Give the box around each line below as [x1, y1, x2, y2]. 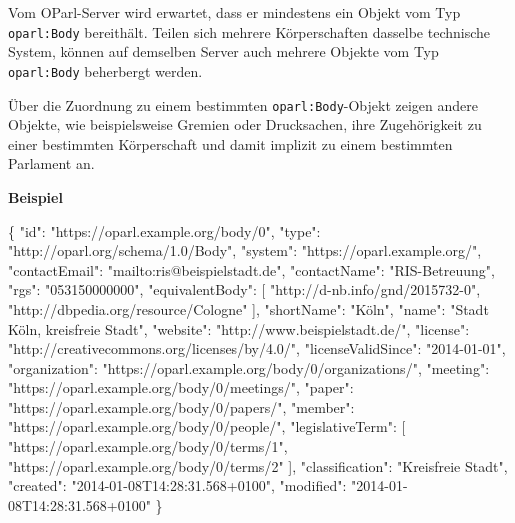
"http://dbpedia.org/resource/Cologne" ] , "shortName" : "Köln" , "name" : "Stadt [8, 298, 489, 319]
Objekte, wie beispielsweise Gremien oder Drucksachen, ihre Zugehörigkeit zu [8, 114, 482, 135]
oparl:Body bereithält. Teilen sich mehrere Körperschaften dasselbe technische [8, 21, 491, 42]
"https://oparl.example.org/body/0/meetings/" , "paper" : [8, 377, 354, 398]
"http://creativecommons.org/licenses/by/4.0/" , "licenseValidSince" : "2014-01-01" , [8, 338, 506, 359]
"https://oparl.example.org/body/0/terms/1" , [8, 436, 288, 457]
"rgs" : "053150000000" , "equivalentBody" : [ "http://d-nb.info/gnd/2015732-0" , [8, 279, 481, 300]
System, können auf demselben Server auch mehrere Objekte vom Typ [8, 41, 439, 62]
